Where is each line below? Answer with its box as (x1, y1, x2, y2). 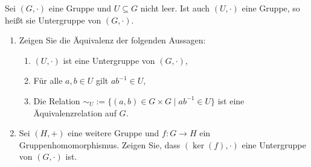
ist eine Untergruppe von (63, 54, 155, 66)
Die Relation (33, 94, 80, 107)
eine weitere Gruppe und (68, 127, 159, 139)
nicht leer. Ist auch (140, 2, 210, 14)
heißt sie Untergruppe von (5, 13, 101, 26)
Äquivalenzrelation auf (33, 106, 117, 119)
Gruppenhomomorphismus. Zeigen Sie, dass (19, 138, 181, 151)
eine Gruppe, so (242, 2, 300, 14)
